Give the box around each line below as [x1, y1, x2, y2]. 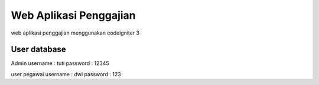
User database [11, 45, 66, 55]
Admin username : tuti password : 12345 [11, 60, 109, 67]
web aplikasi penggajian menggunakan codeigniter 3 [11, 29, 140, 36]
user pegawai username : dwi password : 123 [11, 70, 121, 77]
